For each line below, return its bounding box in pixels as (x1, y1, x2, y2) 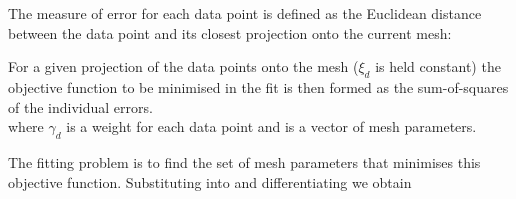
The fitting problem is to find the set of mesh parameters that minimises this (8, 151, 481, 172)
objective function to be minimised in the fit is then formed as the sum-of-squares (8, 76, 509, 97)
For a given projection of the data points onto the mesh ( (8, 56, 359, 77)
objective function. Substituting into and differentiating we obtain (8, 171, 412, 192)
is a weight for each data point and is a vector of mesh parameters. (66, 116, 477, 137)
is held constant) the (375, 56, 501, 77)
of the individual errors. (8, 96, 153, 117)
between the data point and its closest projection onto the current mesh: (8, 22, 452, 43)
